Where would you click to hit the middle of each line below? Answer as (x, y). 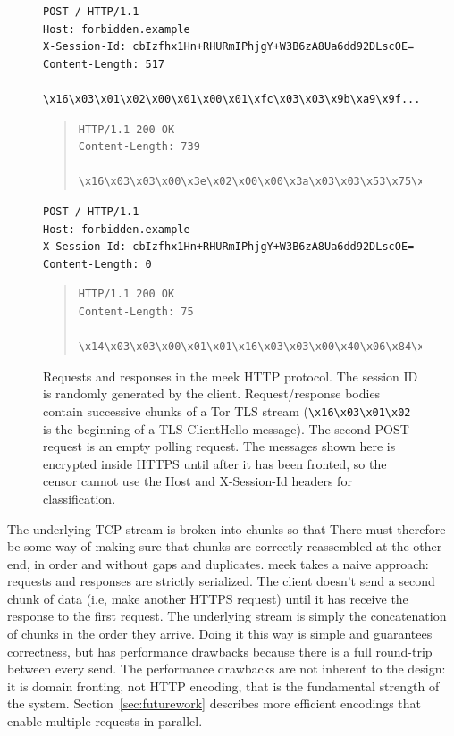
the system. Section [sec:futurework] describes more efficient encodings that (214, 703)
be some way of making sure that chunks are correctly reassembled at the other (225, 546)
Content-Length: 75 (136, 311)
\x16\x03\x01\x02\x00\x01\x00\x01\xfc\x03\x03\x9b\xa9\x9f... (232, 99)
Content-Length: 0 (97, 264)
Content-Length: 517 (104, 64)
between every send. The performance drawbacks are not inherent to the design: (227, 669)
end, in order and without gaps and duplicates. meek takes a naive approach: (218, 563)
